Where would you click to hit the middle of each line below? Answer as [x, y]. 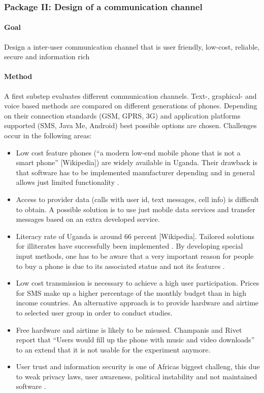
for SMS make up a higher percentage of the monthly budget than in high [131, 292]
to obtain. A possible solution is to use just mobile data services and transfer [136, 209]
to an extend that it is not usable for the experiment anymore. [113, 349]
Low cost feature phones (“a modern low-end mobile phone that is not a [128, 152]
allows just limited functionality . [68, 182]
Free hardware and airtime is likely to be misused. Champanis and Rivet [129, 329]
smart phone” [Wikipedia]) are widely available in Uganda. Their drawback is [137, 162]
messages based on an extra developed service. [88, 219]
